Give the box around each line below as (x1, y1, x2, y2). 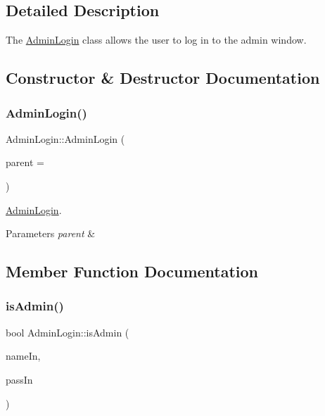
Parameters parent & (6, 226, 96, 241)
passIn (6, 372, 33, 386)
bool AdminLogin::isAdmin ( (6, 324, 129, 339)
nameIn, (6, 348, 41, 363)
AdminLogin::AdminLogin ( (6, 131, 125, 146)
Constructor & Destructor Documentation (6, 67, 320, 89)
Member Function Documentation (6, 260, 259, 282)
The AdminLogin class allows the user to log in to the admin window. (6, 32, 307, 47)
